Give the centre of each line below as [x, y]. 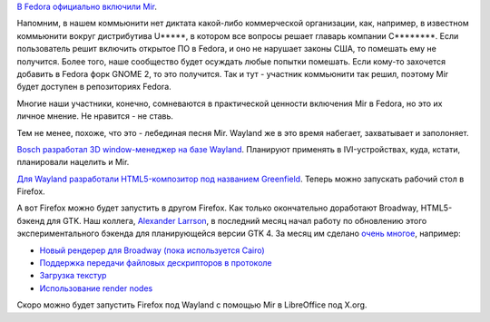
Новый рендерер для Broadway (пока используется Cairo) [152, 250]
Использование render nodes [96, 288]
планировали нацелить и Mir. [73, 162]
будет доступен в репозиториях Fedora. [94, 87]
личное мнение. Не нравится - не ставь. [95, 116]
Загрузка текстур [73, 276]
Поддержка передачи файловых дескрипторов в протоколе [156, 263]
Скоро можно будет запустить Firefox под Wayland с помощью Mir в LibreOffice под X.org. [192, 305]
